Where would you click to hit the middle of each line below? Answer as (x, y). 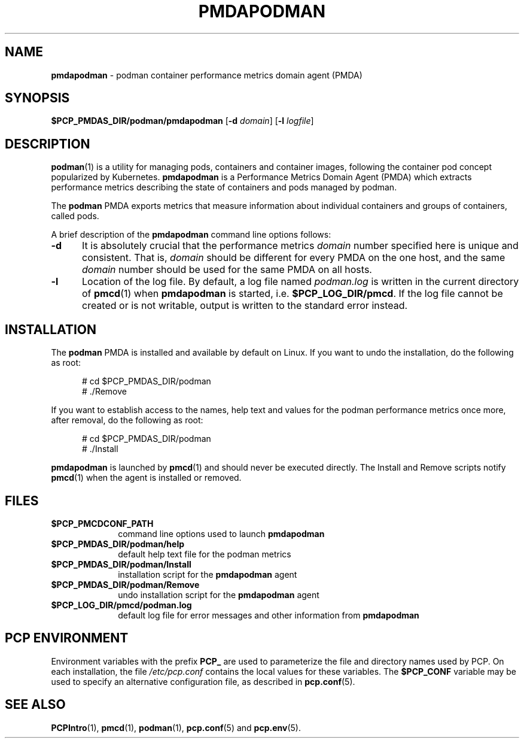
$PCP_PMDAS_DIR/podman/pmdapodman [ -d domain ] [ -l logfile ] (182, 121)
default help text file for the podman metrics (205, 554)
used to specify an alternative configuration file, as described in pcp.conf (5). (203, 681)
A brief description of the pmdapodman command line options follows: (191, 235)
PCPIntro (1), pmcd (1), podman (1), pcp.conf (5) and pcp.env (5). (176, 727)
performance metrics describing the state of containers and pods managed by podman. (224, 187)
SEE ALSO (35, 705)
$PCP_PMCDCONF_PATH (102, 523)
